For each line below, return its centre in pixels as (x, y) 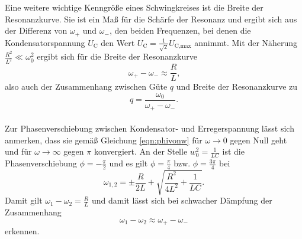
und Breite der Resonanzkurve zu (237, 86)
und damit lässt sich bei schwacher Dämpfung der (182, 200)
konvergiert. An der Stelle (141, 151)
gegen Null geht (258, 140)
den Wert (118, 42)
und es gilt (128, 163)
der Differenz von (36, 30)
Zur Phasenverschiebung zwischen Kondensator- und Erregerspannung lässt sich (150, 128)
